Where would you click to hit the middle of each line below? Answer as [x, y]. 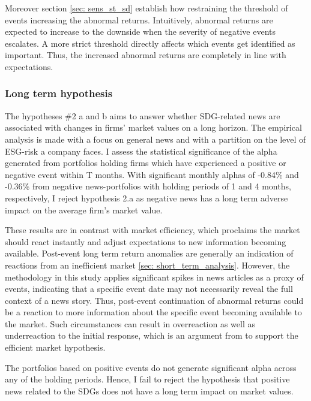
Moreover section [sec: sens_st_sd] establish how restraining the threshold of [146, 8]
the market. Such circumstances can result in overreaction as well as [130, 323]
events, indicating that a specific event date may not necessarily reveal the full [149, 289]
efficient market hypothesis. [55, 347]
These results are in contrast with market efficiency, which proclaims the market [152, 230]
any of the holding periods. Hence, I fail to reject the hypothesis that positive [147, 379]
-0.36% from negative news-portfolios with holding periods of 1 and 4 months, [148, 186]
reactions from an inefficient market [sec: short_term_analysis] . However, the [147, 265]
